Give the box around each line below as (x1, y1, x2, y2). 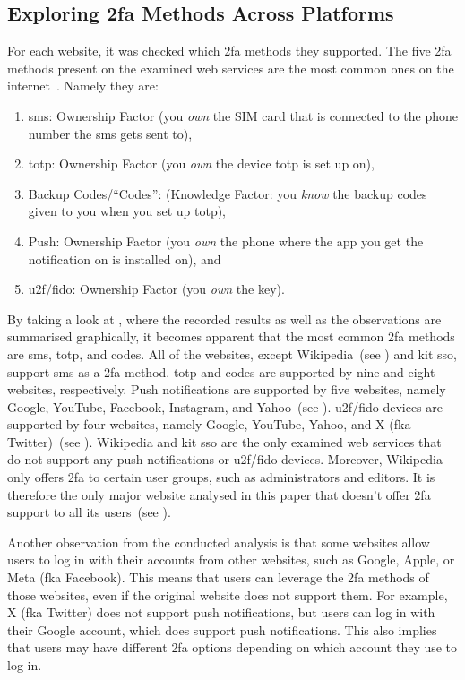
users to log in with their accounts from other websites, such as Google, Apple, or (7, 550, 455, 569)
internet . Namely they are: (7, 76, 159, 95)
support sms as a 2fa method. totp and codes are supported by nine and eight (7, 362, 435, 381)
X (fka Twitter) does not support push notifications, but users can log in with (7, 603, 435, 622)
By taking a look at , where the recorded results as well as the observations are (7, 309, 442, 328)
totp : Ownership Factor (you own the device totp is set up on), (28, 154, 375, 173)
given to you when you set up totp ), (28, 202, 227, 220)
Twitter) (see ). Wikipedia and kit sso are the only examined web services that (7, 432, 442, 451)
